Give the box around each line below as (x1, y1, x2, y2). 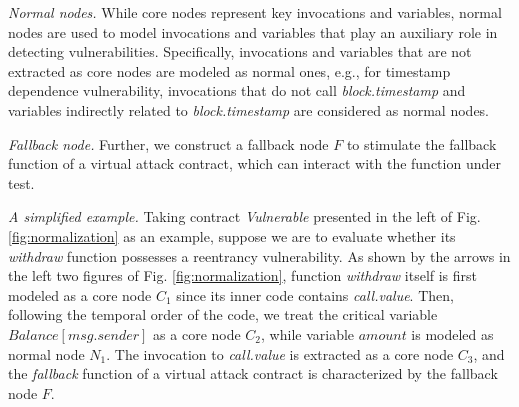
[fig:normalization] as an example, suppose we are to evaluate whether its (8, 225, 456, 246)
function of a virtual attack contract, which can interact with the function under (8, 153, 501, 174)
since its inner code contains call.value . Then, (176, 284, 454, 305)
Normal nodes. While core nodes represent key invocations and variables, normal (8, 2, 502, 22)
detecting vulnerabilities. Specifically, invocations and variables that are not (8, 41, 472, 62)
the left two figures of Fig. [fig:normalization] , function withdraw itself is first (8, 265, 478, 286)
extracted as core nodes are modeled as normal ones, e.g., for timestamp (8, 60, 451, 81)
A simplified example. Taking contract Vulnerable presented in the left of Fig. (8, 206, 481, 227)
